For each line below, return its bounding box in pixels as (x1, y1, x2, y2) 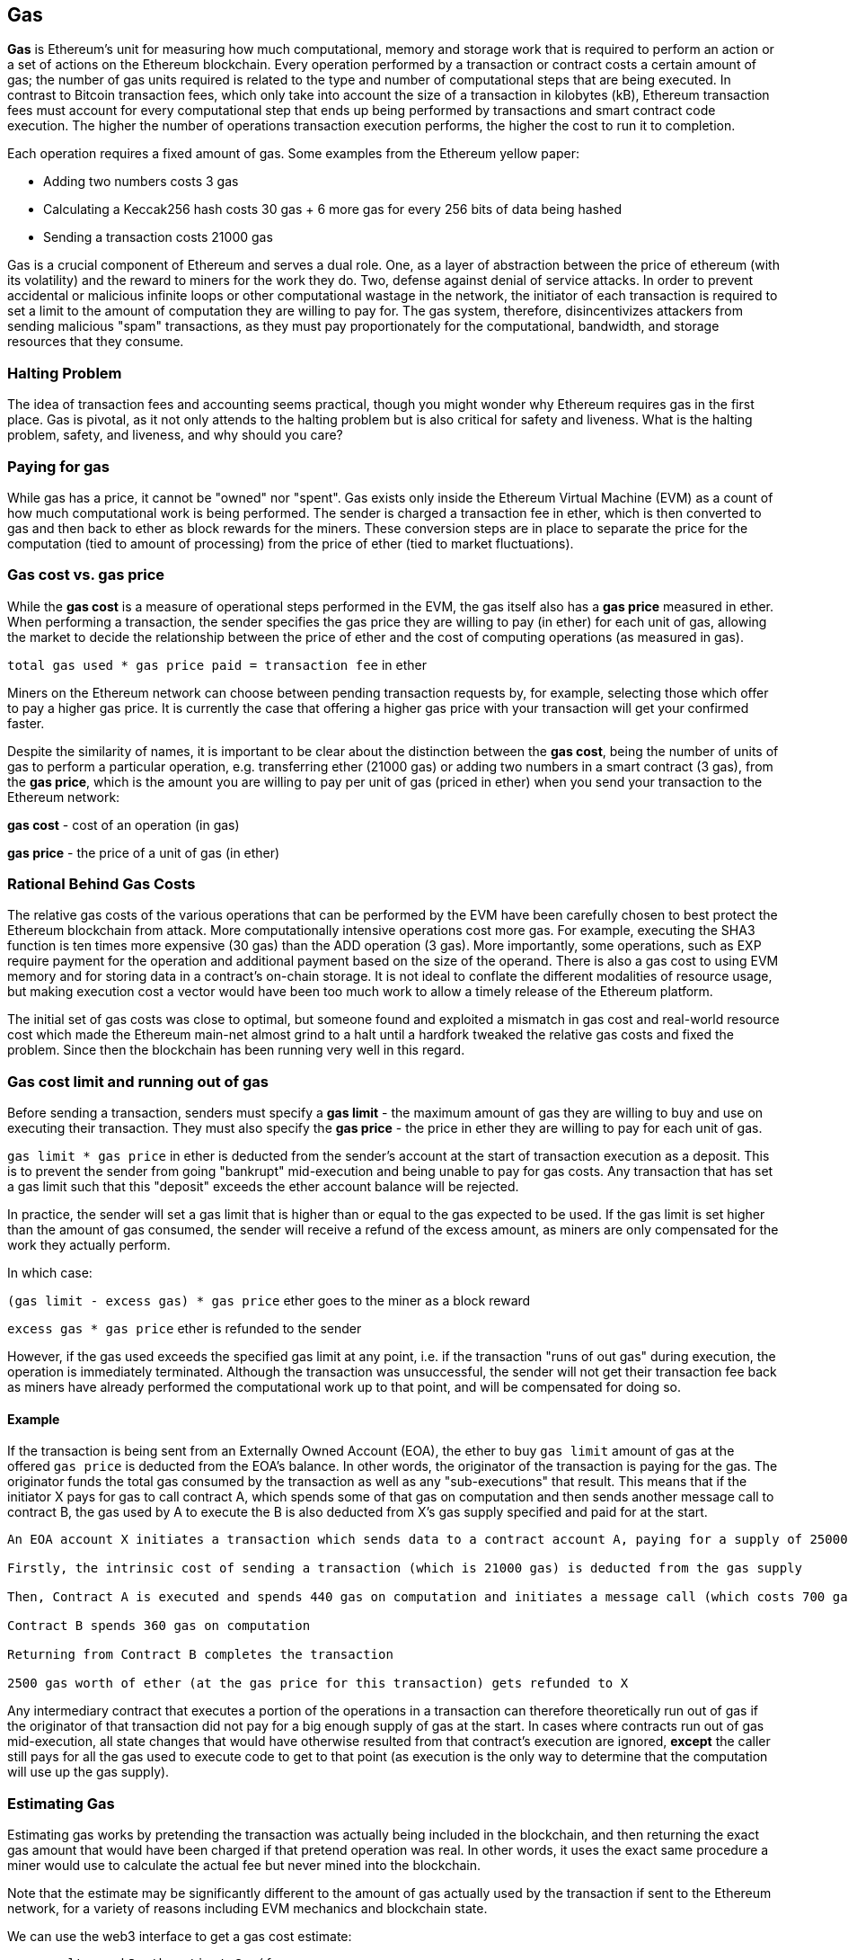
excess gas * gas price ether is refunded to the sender (7, 1321, 362, 1337)
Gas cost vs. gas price (7, 566, 165, 584)
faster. (7, 715, 45, 731)
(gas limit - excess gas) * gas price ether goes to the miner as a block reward (7, 1293, 531, 1309)
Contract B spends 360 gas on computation (7, 1618, 311, 1634)
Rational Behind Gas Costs (7, 875, 196, 894)
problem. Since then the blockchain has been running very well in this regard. (7, 1042, 465, 1058)
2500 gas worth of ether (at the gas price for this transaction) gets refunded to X (7, 1676, 629, 1691)
